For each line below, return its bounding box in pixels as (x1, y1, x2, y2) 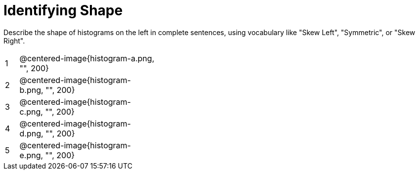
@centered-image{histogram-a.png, (19, 53, 155, 63)
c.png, (19, 106, 43, 117)
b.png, (19, 85, 43, 95)
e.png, (19, 150, 43, 160)
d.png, (19, 128, 43, 138)
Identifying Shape (3, 2, 123, 19)
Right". (3, 36, 25, 45)
